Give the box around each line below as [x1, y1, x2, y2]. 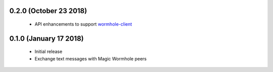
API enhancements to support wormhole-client [34, 21, 132, 27]
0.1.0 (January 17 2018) [9, 34, 84, 43]
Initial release [34, 48, 63, 55]
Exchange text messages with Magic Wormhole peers [34, 55, 147, 61]
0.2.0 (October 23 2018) [9, 7, 87, 15]
